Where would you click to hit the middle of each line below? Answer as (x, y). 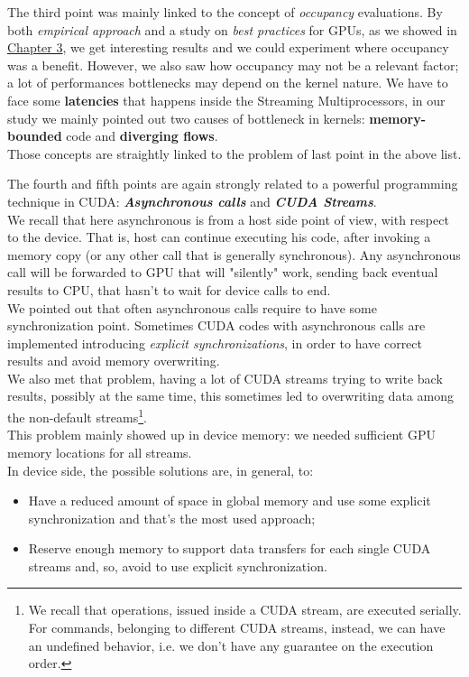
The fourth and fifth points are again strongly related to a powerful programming (233, 184)
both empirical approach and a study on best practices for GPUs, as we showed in (232, 29)
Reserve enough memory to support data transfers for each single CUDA (230, 548)
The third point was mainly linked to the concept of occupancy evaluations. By (225, 12)
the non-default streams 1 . (77, 416)
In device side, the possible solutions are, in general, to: (161, 470)
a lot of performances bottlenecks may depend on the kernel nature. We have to (228, 83)
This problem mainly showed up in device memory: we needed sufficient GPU (222, 435)
